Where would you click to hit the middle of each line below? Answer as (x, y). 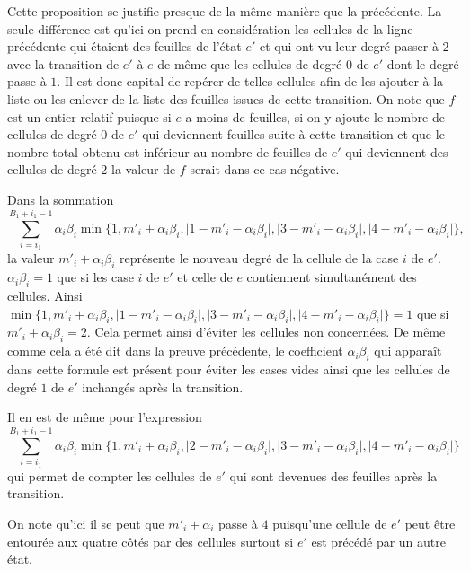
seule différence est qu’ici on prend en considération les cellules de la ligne (210, 28)
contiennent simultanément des (332, 277)
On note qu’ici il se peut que (86, 523)
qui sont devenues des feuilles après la (333, 475)
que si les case (95, 277)
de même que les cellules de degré (250, 63)
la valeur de (143, 169)
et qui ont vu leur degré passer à (349, 46)
